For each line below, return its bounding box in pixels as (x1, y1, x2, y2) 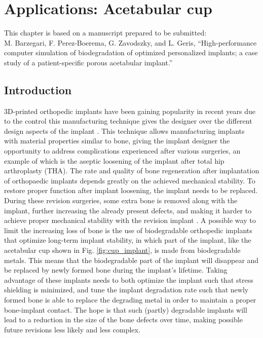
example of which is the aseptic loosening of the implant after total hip (4, 155, 224, 166)
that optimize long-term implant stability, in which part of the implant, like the (4, 235, 251, 245)
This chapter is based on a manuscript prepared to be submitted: (4, 27, 207, 38)
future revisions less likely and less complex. (4, 324, 140, 334)
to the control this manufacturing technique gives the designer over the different (4, 116, 252, 126)
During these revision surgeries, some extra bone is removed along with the (4, 195, 238, 206)
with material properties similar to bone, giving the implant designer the (4, 135, 230, 146)
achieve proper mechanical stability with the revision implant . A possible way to (4, 215, 256, 226)
